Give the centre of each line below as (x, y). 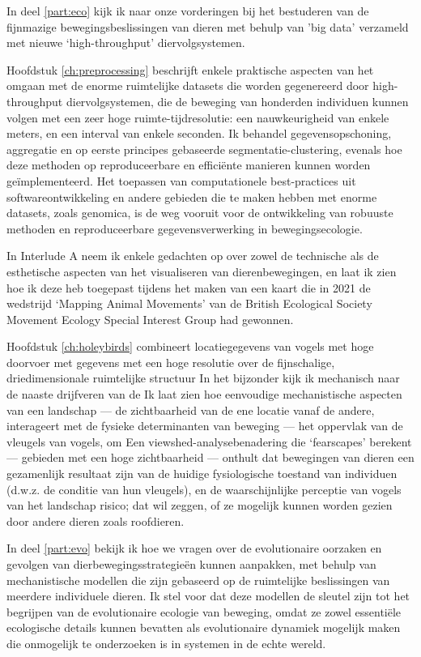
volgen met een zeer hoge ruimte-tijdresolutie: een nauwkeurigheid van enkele (198, 117)
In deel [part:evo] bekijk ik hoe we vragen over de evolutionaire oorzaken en (194, 548)
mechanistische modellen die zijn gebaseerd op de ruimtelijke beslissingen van (198, 580)
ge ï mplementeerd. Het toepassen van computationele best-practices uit (181, 180)
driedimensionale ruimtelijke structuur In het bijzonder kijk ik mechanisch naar (203, 378)
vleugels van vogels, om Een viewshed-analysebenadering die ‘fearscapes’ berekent (209, 441)
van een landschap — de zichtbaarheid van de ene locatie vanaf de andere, (191, 410)
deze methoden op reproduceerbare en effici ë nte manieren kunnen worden (189, 165)
